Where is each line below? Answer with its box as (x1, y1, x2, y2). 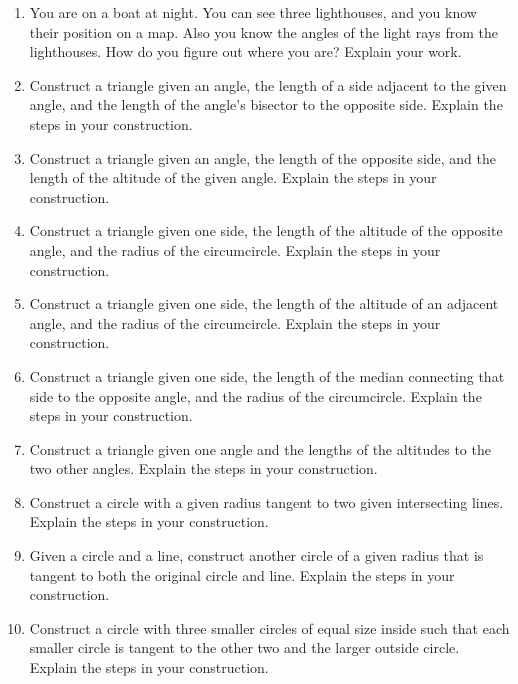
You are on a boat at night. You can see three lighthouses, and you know (29, 2, 477, 22)
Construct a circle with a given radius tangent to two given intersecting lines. (29, 491, 504, 512)
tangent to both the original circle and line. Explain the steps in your (29, 564, 455, 585)
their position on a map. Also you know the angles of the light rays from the (29, 21, 499, 42)
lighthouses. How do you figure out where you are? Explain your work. (29, 41, 462, 62)
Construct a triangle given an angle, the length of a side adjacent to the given (29, 74, 507, 95)
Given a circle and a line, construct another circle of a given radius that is (29, 545, 484, 566)
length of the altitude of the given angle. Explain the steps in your (29, 167, 437, 188)
